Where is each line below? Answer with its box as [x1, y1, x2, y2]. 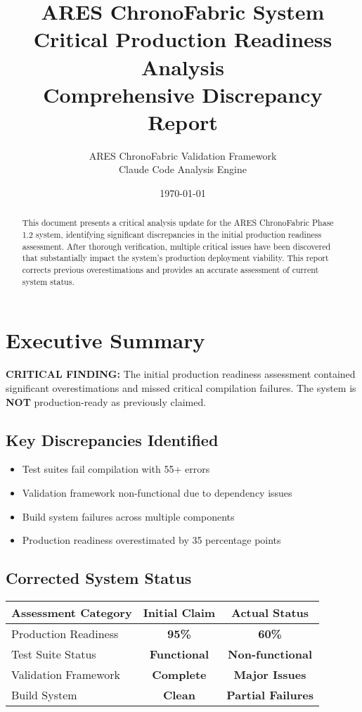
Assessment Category [11, 604, 132, 621]
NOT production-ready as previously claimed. [6, 394, 207, 409]
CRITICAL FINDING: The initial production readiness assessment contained [6, 367, 356, 381]
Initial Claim [143, 604, 216, 621]
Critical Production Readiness [33, 25, 332, 53]
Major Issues [233, 666, 306, 682]
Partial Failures [226, 686, 313, 703]
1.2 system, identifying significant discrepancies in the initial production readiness [22, 229, 322, 241]
